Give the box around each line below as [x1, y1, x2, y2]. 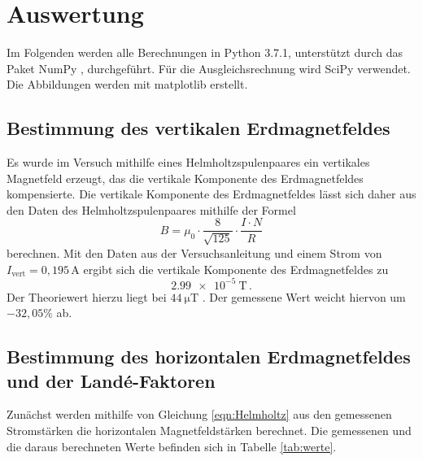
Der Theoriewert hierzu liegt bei [7, 288, 167, 305]
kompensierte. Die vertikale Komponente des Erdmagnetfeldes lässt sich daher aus [7, 185, 416, 202]
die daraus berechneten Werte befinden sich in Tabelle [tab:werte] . [7, 437, 337, 454]
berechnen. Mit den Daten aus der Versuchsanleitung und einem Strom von [7, 244, 382, 261]
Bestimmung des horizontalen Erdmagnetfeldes [7, 344, 411, 369]
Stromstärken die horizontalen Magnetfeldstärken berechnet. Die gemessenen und [7, 422, 412, 438]
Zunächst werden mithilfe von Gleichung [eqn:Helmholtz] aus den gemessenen [7, 406, 392, 423]
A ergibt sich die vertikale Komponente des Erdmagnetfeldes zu [71, 260, 389, 277]
